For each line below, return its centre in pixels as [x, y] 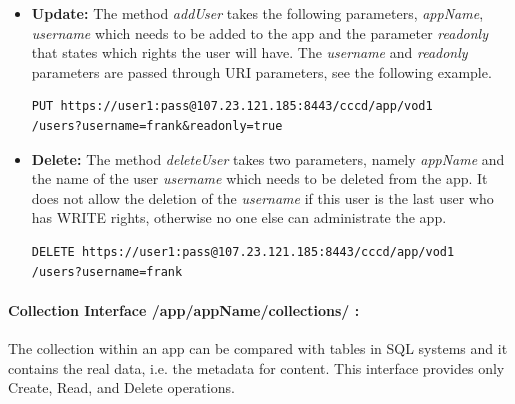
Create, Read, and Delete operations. [121, 387]
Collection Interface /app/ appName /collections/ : [184, 309]
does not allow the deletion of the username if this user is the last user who [262, 197]
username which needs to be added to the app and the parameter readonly [259, 32]
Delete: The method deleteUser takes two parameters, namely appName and [268, 158]
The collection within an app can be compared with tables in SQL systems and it [258, 347]
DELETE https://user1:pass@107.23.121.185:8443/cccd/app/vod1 [243, 251]
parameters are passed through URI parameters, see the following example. [261, 71]
